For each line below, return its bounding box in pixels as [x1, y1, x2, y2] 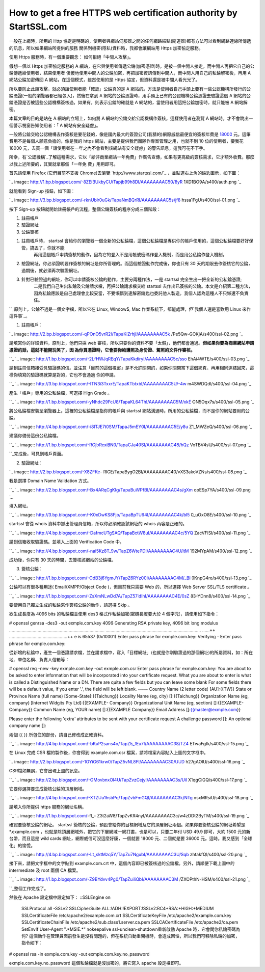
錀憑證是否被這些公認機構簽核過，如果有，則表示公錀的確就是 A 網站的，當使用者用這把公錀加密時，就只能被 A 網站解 [9, 100, 248, 106]
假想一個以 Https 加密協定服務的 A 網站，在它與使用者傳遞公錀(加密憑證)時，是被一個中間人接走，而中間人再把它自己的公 [9, 63, 255, 69]
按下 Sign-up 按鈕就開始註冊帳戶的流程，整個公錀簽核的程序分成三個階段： [9, 206, 161, 212]
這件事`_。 [9, 313, 30, 319]
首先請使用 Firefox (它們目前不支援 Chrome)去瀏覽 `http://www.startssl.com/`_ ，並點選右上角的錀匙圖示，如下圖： [9, 170, 241, 176]
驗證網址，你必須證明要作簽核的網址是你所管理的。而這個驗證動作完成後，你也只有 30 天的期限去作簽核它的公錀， [21, 261, 253, 267]
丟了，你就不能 [34, 244, 65, 250]
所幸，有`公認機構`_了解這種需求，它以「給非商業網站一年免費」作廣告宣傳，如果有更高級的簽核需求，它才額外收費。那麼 [9, 154, 255, 160]
